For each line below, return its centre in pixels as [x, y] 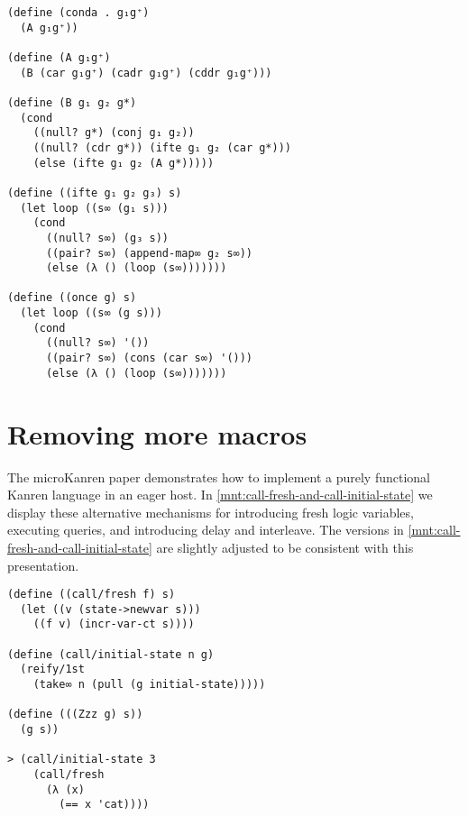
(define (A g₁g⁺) [59, 57]
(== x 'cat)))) [104, 805]
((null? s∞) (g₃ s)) [107, 238]
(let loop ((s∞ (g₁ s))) [94, 208]
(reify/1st [52, 669]
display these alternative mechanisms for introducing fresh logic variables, [211, 512]
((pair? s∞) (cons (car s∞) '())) [149, 358]
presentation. [43, 565]
